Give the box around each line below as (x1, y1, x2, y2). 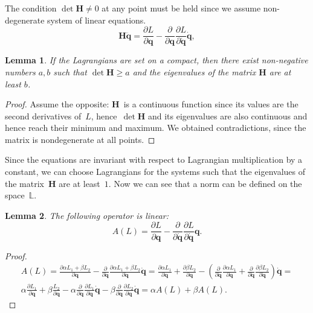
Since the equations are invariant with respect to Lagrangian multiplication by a (5, 153, 303, 166)
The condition (5, 2, 57, 14)
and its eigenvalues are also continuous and (147, 109, 308, 122)
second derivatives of (5, 109, 82, 122)
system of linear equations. (47, 13, 146, 26)
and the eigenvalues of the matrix (132, 65, 256, 78)
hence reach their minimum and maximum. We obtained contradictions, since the (5, 121, 306, 134)
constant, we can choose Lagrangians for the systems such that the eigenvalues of (5, 165, 306, 178)
